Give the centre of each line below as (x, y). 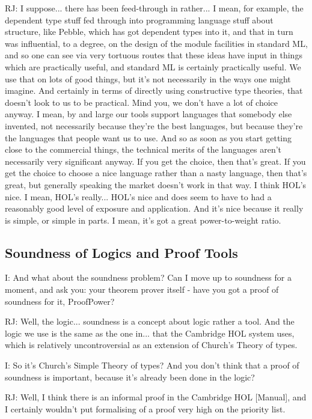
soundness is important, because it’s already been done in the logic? (130, 377)
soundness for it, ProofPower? (60, 301)
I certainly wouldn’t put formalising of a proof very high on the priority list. (145, 408)
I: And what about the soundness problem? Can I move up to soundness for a (148, 277)
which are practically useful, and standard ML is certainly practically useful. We (153, 66)
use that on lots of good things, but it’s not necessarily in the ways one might (148, 78)
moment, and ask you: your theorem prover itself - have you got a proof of (142, 289)
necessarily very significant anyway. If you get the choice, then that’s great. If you (155, 161)
